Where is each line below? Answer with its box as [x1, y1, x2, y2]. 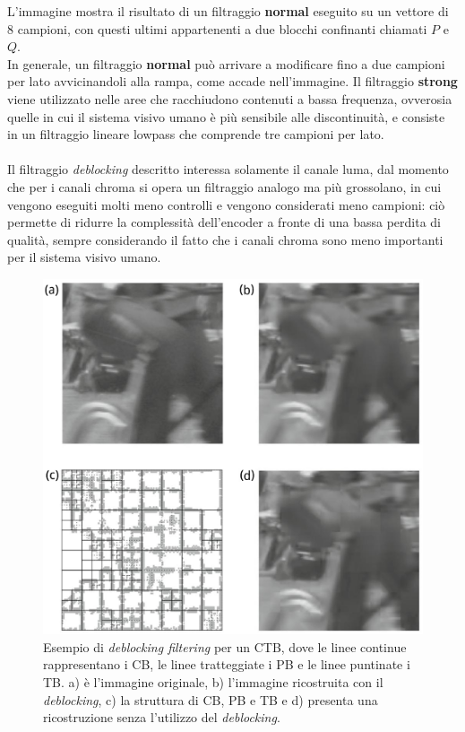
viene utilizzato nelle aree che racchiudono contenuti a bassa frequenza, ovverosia [7, 89, 452, 108]
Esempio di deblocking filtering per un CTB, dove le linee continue [43, 637, 407, 656]
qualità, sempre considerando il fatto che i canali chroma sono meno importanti [7, 230, 443, 248]
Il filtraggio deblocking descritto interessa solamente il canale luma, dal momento [7, 160, 449, 179]
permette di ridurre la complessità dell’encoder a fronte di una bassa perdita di [7, 213, 441, 231]
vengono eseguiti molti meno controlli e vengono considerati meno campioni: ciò [7, 195, 445, 213]
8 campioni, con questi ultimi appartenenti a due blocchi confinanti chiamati [7, 19, 427, 38]
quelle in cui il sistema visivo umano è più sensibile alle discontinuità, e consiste [7, 107, 445, 126]
